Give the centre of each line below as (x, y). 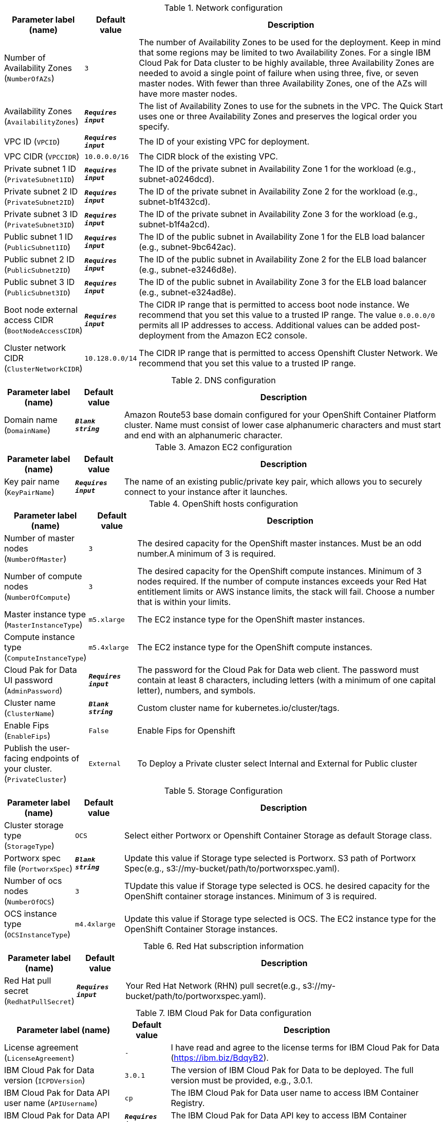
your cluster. (28, 769)
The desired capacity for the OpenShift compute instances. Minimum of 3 (280, 571)
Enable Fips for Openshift (186, 731)
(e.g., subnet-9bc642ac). (188, 247)
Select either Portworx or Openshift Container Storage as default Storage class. (278, 835)
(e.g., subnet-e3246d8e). (188, 270)
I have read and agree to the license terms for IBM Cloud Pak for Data (305, 1047)
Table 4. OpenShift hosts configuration (223, 504)
